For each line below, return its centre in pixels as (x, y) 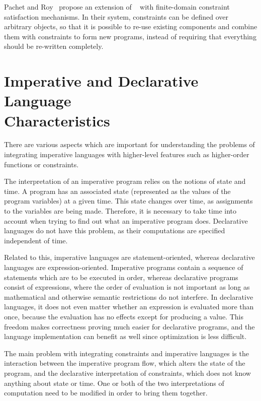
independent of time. (36, 240)
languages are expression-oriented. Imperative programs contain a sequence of (124, 267)
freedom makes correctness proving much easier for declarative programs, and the (129, 326)
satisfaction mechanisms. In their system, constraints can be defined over (116, 16)
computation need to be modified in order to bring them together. (106, 393)
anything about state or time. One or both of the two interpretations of (114, 383)
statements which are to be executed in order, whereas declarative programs (121, 277)
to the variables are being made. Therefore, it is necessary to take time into (120, 211)
